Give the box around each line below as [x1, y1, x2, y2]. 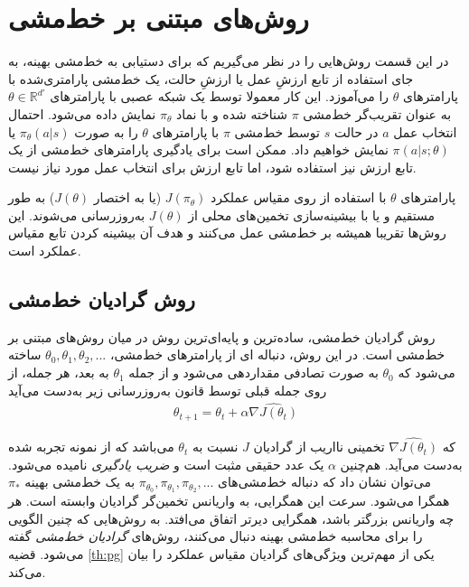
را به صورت [74, 122, 138, 141]
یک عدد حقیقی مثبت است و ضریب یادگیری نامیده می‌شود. [8, 454, 324, 473]
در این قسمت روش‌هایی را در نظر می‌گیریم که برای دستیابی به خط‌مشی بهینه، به [8, 51, 449, 70]
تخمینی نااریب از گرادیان [253, 437, 385, 456]
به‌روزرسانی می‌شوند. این [8, 205, 145, 224]
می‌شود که [398, 363, 455, 382]
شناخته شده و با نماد [175, 104, 288, 123]
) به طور [8, 188, 55, 207]
